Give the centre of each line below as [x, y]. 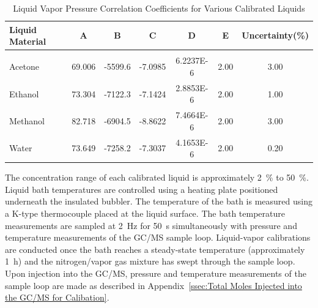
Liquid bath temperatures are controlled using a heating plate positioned [142, 189]
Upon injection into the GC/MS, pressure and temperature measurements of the [156, 273]
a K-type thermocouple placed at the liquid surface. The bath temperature [145, 213]
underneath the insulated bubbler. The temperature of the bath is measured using [159, 201]
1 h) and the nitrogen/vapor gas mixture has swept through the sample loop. [150, 261]
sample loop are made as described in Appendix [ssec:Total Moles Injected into [153, 285]
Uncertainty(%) [275, 35]
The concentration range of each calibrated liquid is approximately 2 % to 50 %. [157, 177]
